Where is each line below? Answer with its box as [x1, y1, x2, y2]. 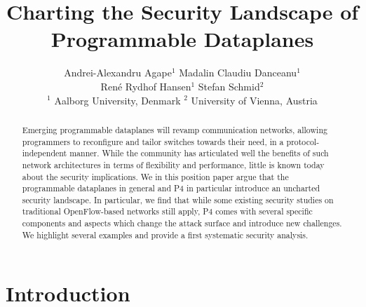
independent [22, 147, 67, 159]
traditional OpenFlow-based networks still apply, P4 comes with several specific [22, 205, 313, 217]
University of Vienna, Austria [191, 93, 318, 107]
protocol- [286, 135, 320, 147]
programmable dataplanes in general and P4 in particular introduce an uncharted [22, 182, 320, 194]
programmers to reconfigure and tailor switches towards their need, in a [22, 135, 284, 147]
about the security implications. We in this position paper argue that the [22, 170, 289, 182]
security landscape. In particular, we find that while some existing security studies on [22, 193, 334, 205]
